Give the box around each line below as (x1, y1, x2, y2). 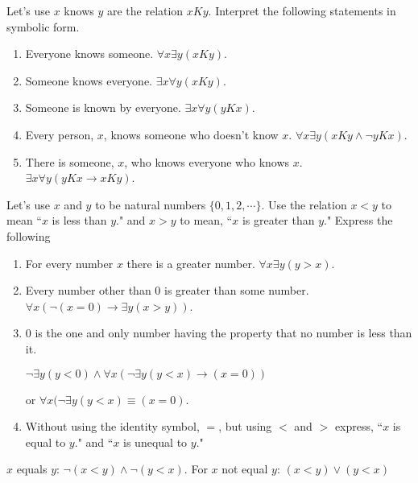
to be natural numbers (95, 196, 206, 213)
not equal (221, 460, 268, 477)
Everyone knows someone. (25, 45, 154, 62)
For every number (25, 254, 114, 271)
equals (16, 460, 48, 477)
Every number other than (25, 282, 151, 299)
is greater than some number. (164, 282, 309, 299)
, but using (218, 418, 272, 435)
